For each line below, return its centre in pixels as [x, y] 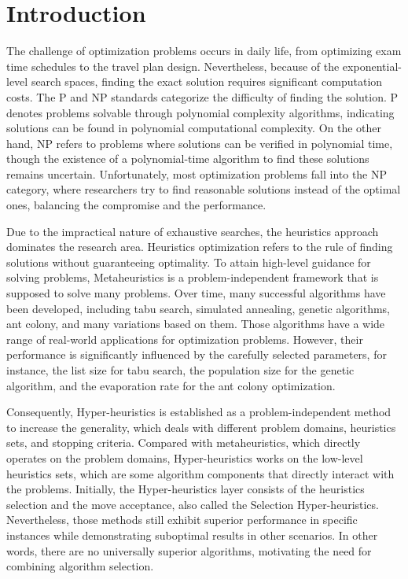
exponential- [372, 66]
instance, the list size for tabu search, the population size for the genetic [180, 370]
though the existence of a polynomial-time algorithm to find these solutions [188, 159]
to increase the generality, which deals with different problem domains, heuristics [201, 427]
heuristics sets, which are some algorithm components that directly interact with [200, 473]
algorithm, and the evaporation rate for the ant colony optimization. [171, 385]
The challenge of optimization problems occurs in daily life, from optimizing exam [204, 51]
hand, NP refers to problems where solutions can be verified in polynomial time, [200, 143]
